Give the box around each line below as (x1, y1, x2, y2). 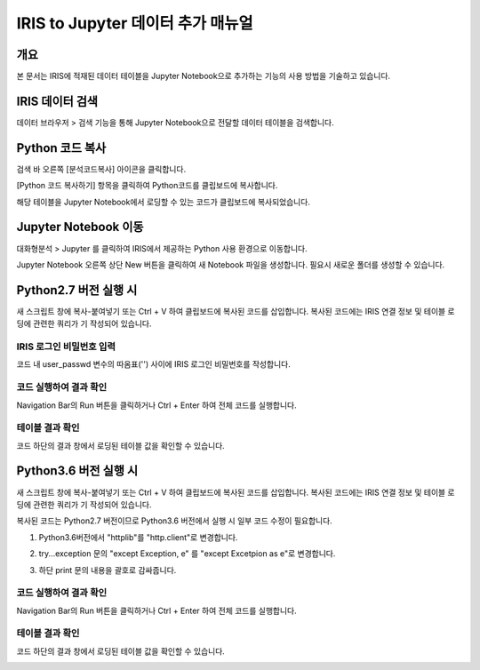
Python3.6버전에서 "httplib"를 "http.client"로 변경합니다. (38, 531, 238, 542)
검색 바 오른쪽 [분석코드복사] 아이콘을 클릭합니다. (16, 164, 187, 174)
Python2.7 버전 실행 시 (16, 283, 138, 298)
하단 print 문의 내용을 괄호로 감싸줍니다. (38, 564, 177, 575)
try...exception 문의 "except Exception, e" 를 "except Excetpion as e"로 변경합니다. (38, 548, 336, 559)
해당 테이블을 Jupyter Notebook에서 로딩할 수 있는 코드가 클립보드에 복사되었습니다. (16, 196, 311, 207)
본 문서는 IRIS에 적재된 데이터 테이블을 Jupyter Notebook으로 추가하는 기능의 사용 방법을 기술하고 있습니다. (16, 71, 391, 82)
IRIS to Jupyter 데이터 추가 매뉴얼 (16, 13, 253, 33)
